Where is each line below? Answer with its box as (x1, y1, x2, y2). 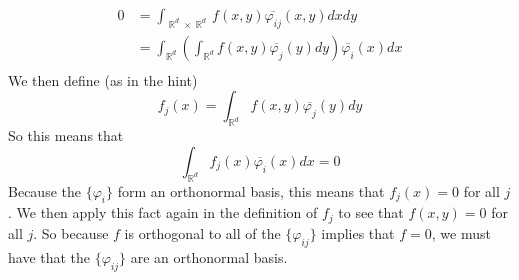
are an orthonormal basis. (130, 246, 288, 267)
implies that (321, 222, 395, 243)
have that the (8, 246, 91, 267)
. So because (33, 222, 109, 243)
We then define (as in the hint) (8, 69, 198, 90)
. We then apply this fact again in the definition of (8, 202, 318, 223)
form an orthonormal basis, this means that (117, 180, 385, 201)
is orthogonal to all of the (124, 222, 281, 243)
